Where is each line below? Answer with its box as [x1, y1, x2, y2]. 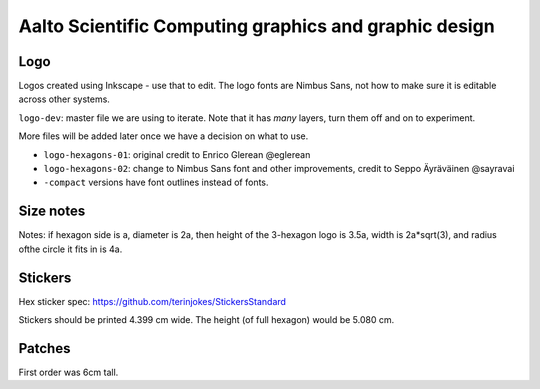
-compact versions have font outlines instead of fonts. [43, 176, 269, 189]
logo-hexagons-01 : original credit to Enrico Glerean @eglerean [43, 148, 311, 160]
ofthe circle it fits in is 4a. [18, 243, 123, 255]
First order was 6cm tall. [18, 366, 119, 378]
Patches [18, 340, 71, 357]
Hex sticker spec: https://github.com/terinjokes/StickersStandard [18, 295, 287, 307]
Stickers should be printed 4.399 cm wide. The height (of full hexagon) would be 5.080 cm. [18, 314, 395, 325]
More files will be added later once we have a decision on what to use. [18, 130, 309, 142]
